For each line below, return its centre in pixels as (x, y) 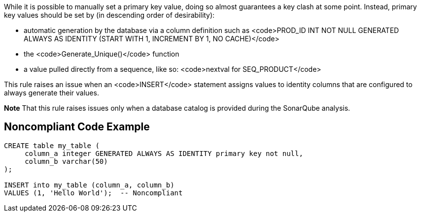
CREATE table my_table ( (52, 145)
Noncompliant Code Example (77, 127)
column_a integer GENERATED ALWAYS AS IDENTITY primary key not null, (164, 153)
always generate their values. (52, 93)
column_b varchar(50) (66, 161)
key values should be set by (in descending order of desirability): (109, 15)
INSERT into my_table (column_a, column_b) (89, 185)
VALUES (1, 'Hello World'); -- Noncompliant (93, 193)
